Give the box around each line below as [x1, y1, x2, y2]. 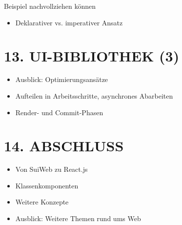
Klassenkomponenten [15, 180, 79, 190]
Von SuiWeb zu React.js [15, 164, 88, 174]
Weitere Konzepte [15, 197, 69, 207]
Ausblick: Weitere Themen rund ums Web [15, 213, 141, 223]
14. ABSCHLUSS [4, 136, 124, 156]
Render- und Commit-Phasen [15, 107, 103, 117]
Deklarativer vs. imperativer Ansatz [15, 17, 123, 27]
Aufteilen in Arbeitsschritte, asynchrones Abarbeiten [15, 90, 173, 101]
